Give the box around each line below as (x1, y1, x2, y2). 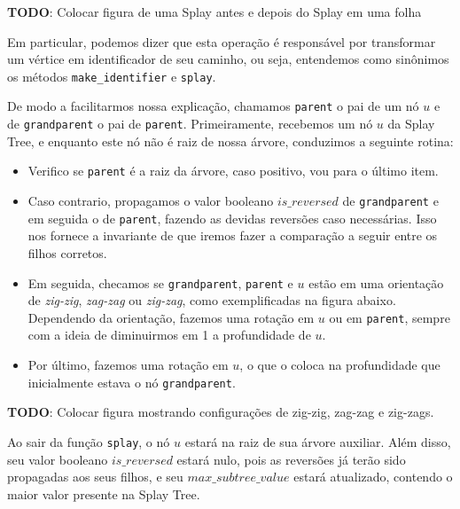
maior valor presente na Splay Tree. (7, 484, 200, 503)
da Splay (387, 114, 435, 133)
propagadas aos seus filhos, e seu (7, 467, 183, 486)
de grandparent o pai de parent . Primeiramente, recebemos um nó (7, 114, 373, 133)
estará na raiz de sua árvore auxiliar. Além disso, (184, 432, 451, 450)
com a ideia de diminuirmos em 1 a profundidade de (27, 325, 311, 344)
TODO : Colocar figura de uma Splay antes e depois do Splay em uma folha (7, 3, 422, 20)
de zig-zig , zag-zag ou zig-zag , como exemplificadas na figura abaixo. (27, 291, 396, 309)
